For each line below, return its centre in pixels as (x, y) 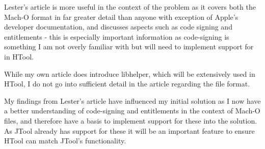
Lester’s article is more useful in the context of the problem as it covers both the (130, 7)
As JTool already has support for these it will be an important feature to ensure (129, 130)
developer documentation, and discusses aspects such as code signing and (118, 27)
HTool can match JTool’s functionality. (65, 141)
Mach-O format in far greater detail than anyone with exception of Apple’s (121, 17)
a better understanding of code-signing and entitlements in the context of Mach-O (132, 111)
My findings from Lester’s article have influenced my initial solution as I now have (132, 100)
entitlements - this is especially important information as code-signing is (117, 36)
